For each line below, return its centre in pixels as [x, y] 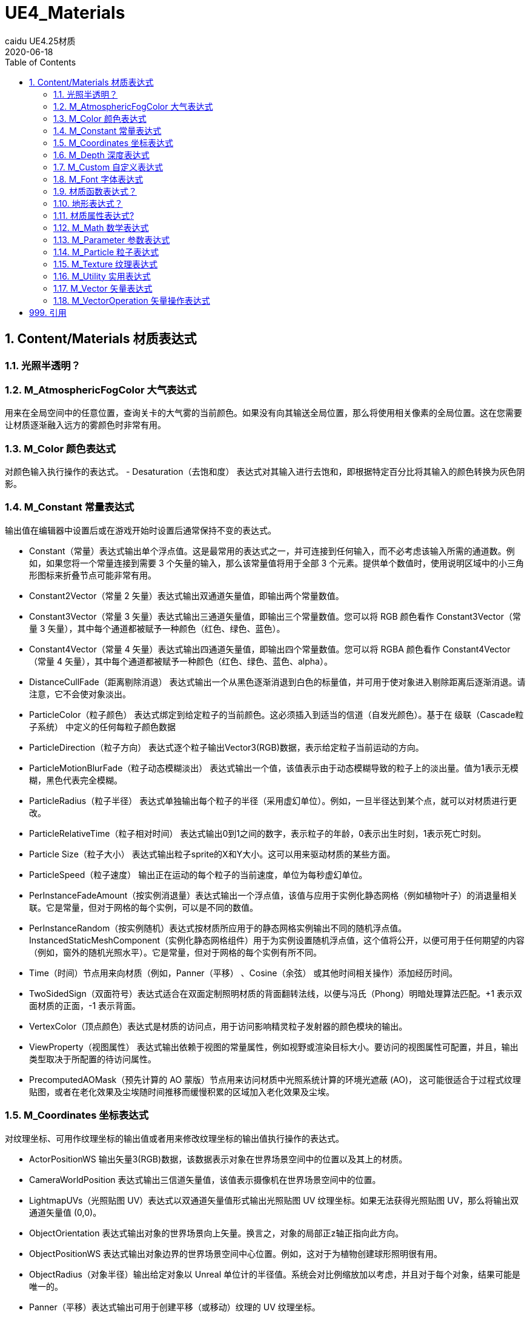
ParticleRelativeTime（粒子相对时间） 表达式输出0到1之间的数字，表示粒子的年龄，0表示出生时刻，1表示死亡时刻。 [258, 833]
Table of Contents [41, 62]
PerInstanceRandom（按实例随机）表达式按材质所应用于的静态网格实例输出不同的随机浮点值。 [218, 928]
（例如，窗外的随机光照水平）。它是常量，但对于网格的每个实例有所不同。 [175, 952]
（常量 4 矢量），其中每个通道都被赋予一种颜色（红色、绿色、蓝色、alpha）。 [181, 661]
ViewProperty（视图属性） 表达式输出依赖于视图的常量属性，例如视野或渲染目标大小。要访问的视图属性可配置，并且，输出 [274, 1047]
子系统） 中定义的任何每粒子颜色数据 [102, 726]
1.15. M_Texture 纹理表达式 [106, 264]
